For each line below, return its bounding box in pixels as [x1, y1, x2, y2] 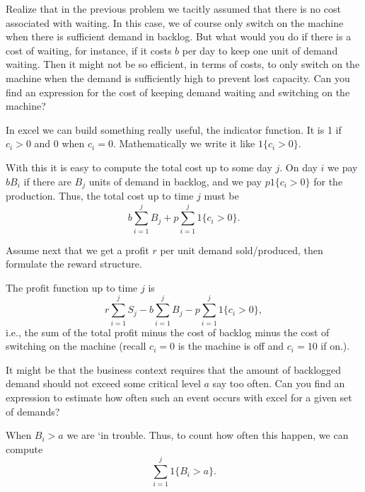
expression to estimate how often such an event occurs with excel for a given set [6, 389, 352, 404]
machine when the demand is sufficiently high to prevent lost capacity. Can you [6, 70, 350, 85]
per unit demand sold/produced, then [160, 242, 323, 257]
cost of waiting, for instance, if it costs [6, 42, 172, 57]
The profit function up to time [6, 280, 138, 294]
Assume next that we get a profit [6, 242, 149, 257]
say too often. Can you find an [212, 376, 345, 391]
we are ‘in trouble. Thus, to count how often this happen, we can [66, 428, 349, 442]
